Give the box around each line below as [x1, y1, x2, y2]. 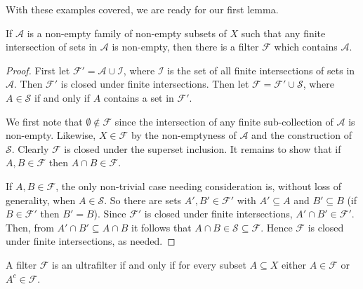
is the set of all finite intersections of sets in [167, 62, 355, 77]
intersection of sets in [6, 39, 98, 54]
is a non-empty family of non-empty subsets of [27, 25, 227, 40]
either [281, 257, 307, 271]
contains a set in [103, 90, 174, 105]
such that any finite [241, 25, 326, 40]
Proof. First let [6, 62, 70, 77]
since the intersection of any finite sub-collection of [114, 114, 334, 128]
